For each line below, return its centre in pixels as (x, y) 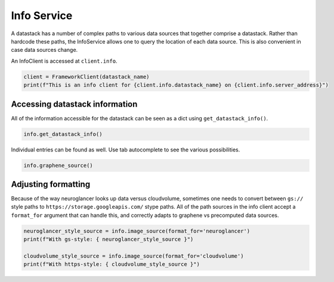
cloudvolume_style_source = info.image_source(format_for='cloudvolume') (134, 256)
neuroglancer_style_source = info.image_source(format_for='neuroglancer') (137, 231)
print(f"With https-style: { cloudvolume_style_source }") (112, 264)
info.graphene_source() (58, 165)
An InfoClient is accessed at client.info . (64, 61)
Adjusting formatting (51, 184)
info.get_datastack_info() (63, 134)
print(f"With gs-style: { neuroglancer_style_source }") (109, 239)
